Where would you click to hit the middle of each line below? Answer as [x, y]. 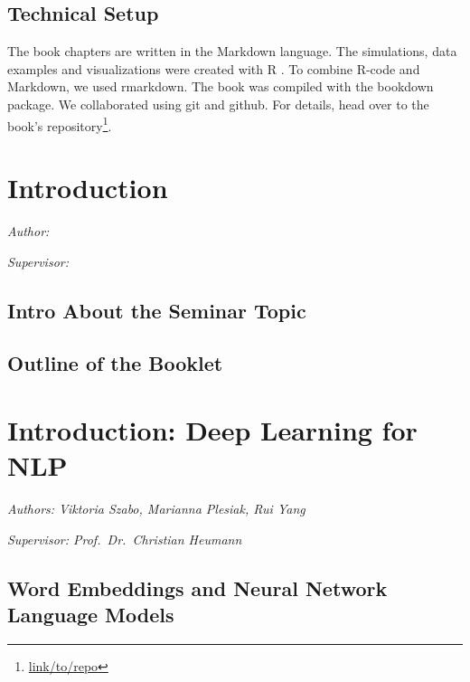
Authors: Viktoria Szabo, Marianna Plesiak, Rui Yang [156, 509]
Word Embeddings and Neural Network [197, 587]
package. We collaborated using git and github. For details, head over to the [218, 104]
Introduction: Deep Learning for [212, 429]
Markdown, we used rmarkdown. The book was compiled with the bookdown [221, 86]
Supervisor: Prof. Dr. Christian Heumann [125, 539]
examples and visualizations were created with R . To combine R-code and [214, 68]
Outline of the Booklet [115, 363]
